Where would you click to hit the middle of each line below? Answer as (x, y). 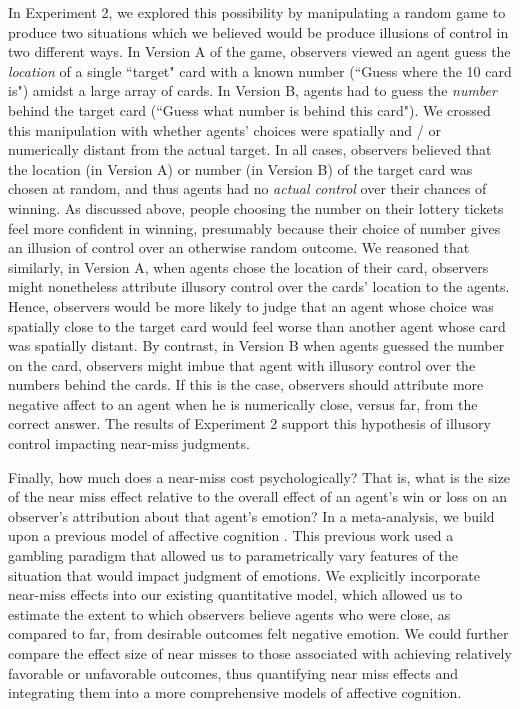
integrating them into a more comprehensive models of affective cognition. (235, 692)
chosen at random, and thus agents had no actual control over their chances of (247, 188)
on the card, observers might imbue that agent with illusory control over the (242, 364)
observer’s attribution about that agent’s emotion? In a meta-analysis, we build (251, 515)
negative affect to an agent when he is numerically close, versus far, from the (243, 403)
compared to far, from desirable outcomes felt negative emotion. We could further (258, 633)
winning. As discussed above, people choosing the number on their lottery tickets (256, 207)
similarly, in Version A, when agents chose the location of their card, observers (248, 266)
